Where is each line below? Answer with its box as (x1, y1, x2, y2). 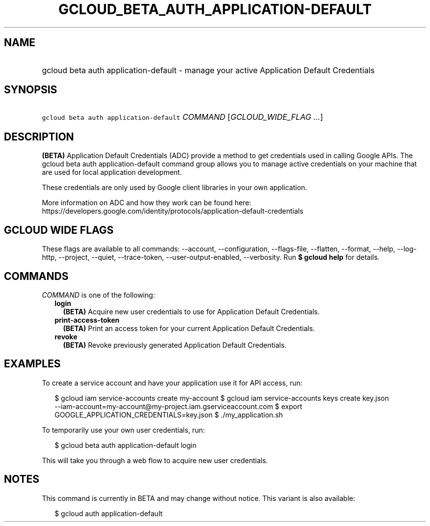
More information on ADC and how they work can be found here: (42, 198, 251, 207)
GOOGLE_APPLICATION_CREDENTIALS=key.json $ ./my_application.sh (54, 410, 283, 419)
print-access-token (54, 315, 120, 324)
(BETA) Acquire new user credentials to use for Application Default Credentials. (63, 307, 320, 316)
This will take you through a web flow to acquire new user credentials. (42, 456, 268, 465)
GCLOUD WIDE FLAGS (4, 223, 114, 236)
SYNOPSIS (4, 83, 57, 96)
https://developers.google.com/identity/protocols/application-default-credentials (42, 207, 303, 216)
